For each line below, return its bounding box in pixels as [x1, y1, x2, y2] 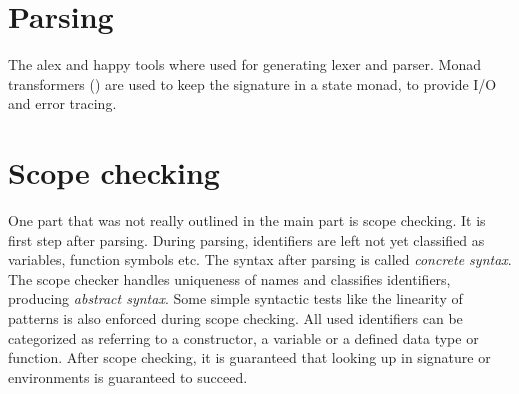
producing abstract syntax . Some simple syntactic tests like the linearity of [8, 288, 463, 309]
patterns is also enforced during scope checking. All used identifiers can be [8, 308, 463, 328]
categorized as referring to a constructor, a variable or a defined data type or [8, 327, 479, 348]
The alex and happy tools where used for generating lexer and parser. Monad [8, 54, 482, 75]
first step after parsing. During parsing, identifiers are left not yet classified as [8, 229, 485, 250]
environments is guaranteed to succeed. [8, 366, 248, 387]
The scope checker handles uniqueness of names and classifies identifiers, [8, 268, 451, 289]
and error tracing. [8, 93, 117, 114]
